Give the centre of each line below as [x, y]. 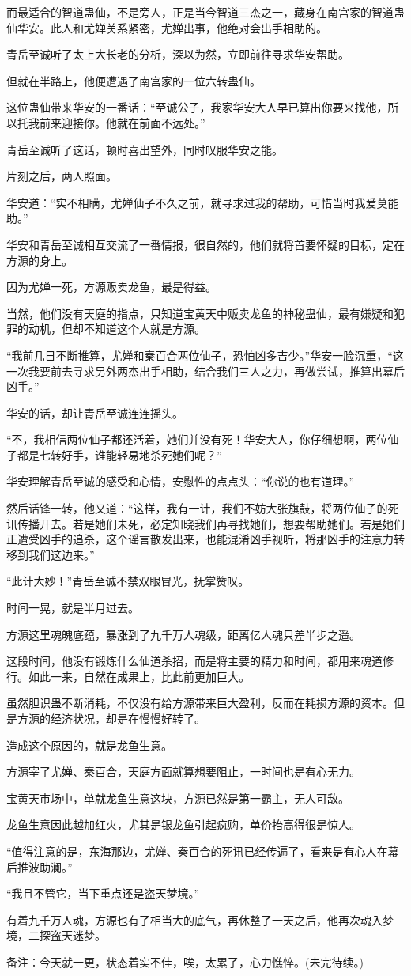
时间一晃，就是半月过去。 [73, 608]
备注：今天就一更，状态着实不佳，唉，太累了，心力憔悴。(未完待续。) [185, 961]
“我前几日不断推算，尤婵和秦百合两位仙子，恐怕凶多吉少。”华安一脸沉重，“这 [205, 355]
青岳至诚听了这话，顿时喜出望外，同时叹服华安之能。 [145, 149]
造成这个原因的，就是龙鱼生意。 [89, 745]
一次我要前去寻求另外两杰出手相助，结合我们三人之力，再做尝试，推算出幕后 [205, 371]
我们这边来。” [61, 554]
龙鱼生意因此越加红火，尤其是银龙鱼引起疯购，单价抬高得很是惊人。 [183, 825]
